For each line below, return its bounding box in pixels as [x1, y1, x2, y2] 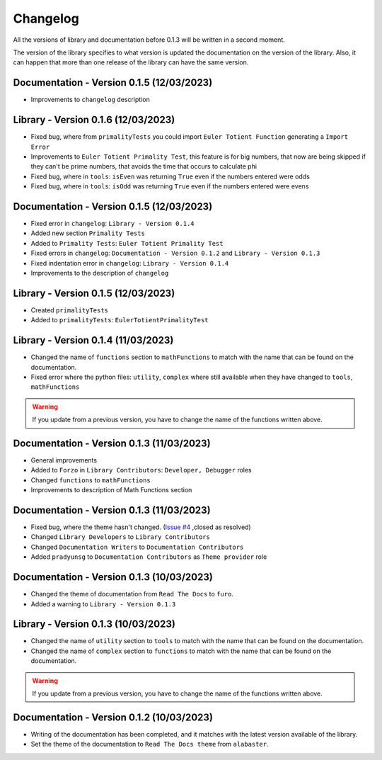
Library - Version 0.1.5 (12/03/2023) [13, 287, 175, 299]
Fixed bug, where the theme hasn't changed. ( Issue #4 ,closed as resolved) [30, 523, 251, 531]
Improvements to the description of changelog [30, 268, 169, 277]
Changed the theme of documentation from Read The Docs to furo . [30, 590, 233, 599]
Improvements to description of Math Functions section [30, 486, 192, 494]
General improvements [30, 456, 98, 465]
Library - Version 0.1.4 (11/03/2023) [13, 334, 174, 346]
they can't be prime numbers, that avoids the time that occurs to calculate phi [30, 162, 257, 171]
